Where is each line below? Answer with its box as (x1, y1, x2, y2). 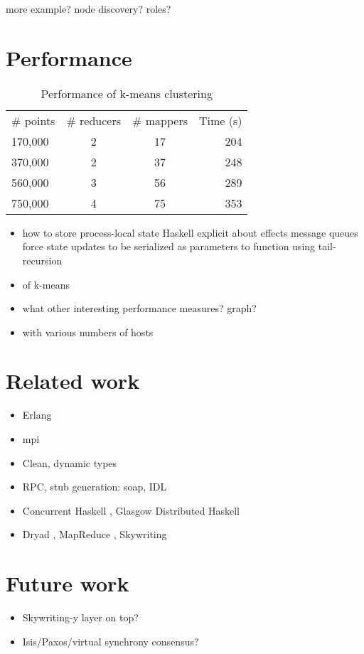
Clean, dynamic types (22, 455, 117, 470)
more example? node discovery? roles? (6, 1, 171, 16)
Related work (6, 366, 140, 395)
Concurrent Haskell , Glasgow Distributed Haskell (22, 503, 240, 518)
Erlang (22, 407, 52, 422)
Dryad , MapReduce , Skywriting (22, 527, 167, 542)
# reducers (66, 112, 122, 129)
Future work (6, 569, 129, 598)
